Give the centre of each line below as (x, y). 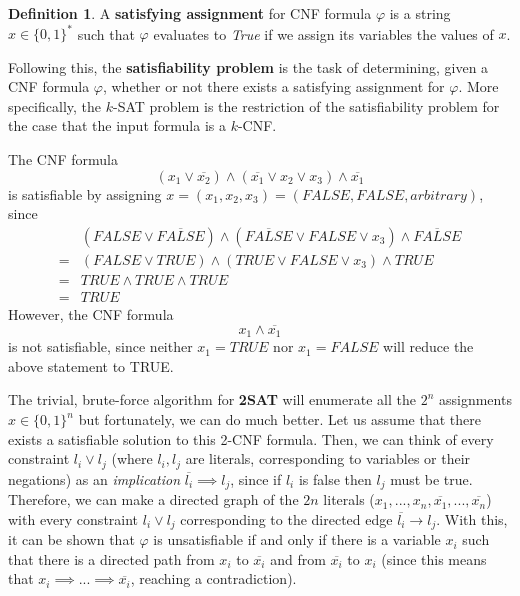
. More (478, 86)
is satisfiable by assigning (85, 193)
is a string (420, 13)
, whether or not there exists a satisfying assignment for (273, 86)
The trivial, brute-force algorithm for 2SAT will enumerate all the (212, 399)
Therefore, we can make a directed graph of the (153, 499)
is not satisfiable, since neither (100, 346)
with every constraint (73, 518)
